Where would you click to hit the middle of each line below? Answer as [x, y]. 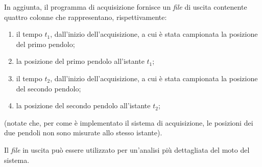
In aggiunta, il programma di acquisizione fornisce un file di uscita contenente [126, 7]
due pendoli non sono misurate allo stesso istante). [83, 133]
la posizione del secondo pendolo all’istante [83, 105]
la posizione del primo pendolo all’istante [80, 61]
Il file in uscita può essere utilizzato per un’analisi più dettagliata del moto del [127, 149]
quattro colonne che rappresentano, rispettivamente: [86, 17]
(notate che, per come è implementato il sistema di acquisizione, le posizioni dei [129, 122]
